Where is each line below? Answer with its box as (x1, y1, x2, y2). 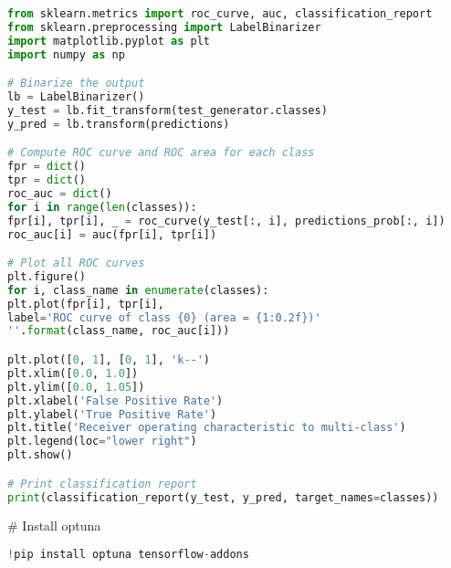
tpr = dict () (7, 174, 86, 187)
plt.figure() (7, 269, 86, 283)
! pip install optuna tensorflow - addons (7, 548, 249, 561)
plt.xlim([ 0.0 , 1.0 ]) (7, 366, 139, 380)
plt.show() (7, 448, 73, 462)
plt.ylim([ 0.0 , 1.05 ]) (7, 380, 145, 394)
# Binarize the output (7, 77, 145, 90)
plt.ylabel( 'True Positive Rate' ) (7, 407, 217, 421)
